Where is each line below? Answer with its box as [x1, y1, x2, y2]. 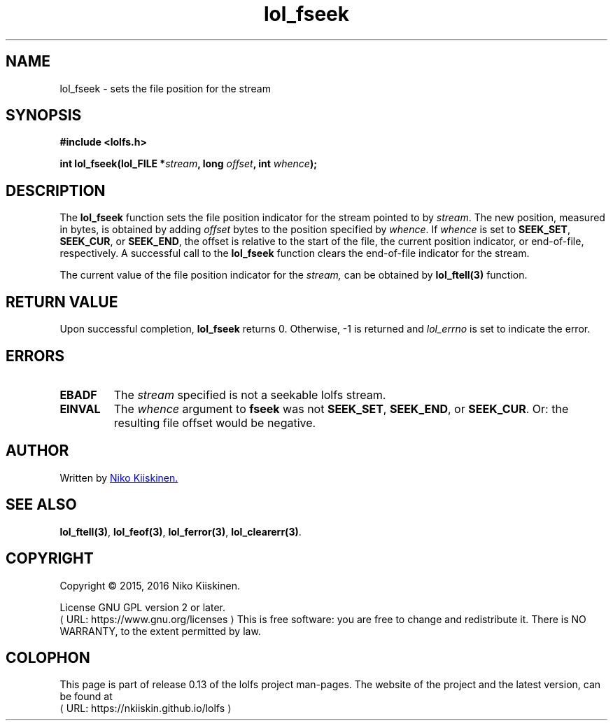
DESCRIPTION [6, 181, 106, 200]
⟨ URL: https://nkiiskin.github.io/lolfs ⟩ [59, 702, 232, 715]
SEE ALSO [6, 496, 77, 514]
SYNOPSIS [6, 106, 82, 125]
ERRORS [6, 347, 65, 365]
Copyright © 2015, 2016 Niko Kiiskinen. [59, 579, 240, 592]
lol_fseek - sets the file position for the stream [59, 82, 271, 95]
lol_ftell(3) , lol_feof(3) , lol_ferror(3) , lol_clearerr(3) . [59, 525, 302, 538]
